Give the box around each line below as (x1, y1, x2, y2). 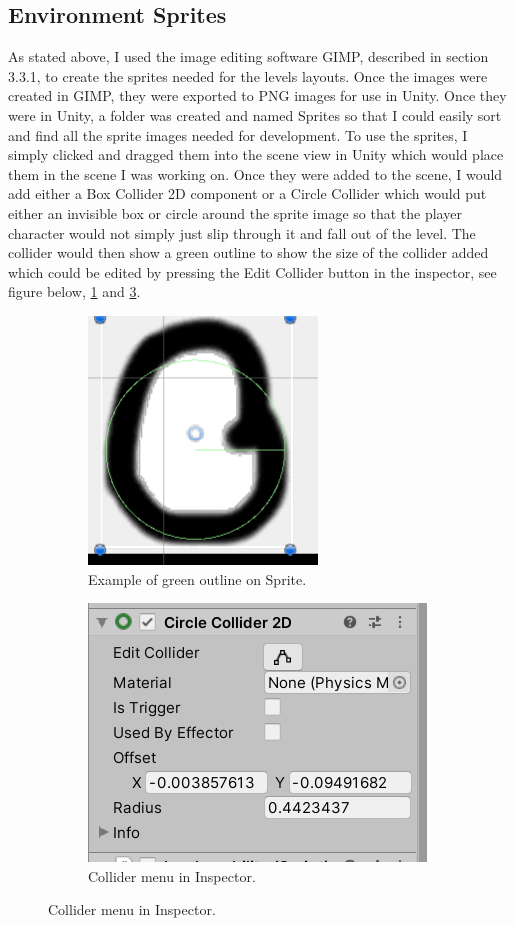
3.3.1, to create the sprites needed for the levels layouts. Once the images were (8, 65, 488, 86)
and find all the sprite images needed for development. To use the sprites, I (8, 124, 468, 145)
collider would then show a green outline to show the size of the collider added (8, 242, 489, 263)
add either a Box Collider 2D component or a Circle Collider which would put (8, 183, 487, 204)
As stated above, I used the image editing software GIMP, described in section (8, 46, 489, 67)
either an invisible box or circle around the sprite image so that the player (8, 202, 462, 223)
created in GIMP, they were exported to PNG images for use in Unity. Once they (8, 85, 507, 106)
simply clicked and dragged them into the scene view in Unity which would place (8, 144, 504, 165)
